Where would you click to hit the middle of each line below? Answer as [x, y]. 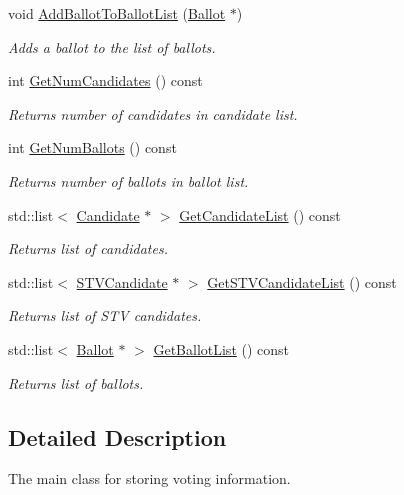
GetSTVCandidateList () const [302, 281]
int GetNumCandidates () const [105, 80]
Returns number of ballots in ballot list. [128, 180]
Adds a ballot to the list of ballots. [112, 46]
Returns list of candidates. [88, 248]
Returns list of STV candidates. [105, 315]
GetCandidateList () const [260, 214]
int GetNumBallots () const [92, 147]
